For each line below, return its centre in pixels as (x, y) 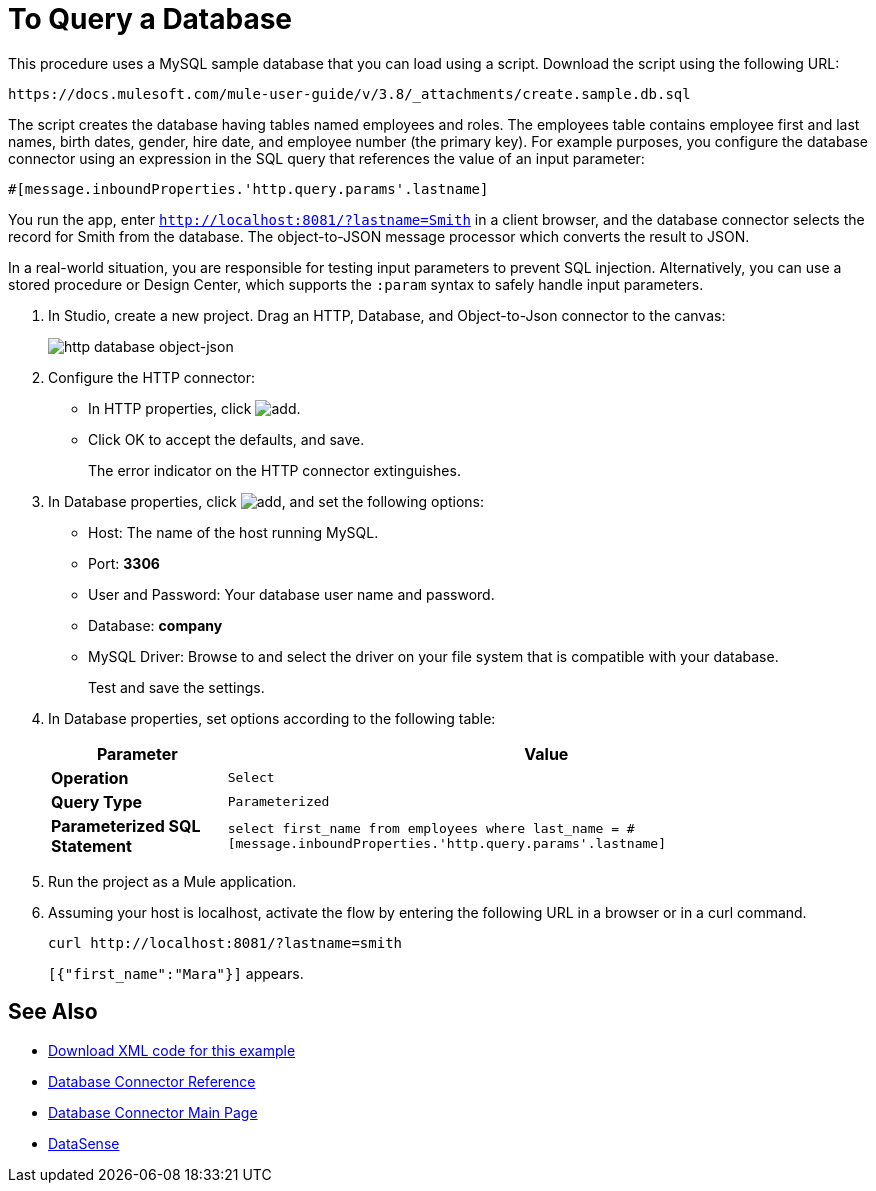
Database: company (155, 625)
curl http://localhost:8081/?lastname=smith (225, 942)
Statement (91, 845)
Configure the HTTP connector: (152, 377)
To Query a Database (150, 19)
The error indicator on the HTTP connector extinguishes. (274, 470)
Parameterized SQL (126, 825)
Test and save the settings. (176, 687)
